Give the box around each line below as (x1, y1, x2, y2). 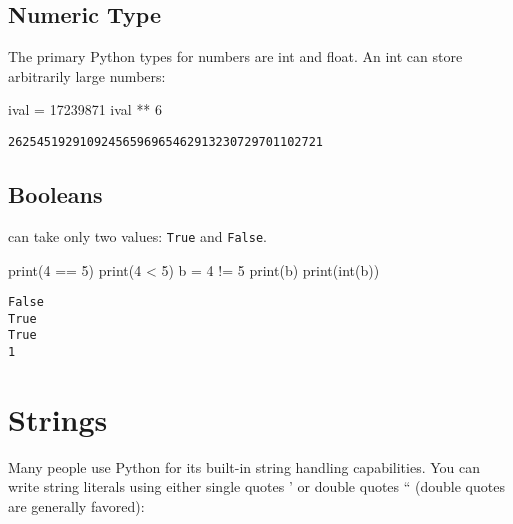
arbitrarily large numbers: (8, 65, 166, 86)
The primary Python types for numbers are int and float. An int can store (8, 46, 463, 67)
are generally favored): (8, 496, 145, 517)
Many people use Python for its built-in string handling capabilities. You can (8, 456, 480, 477)
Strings (8, 398, 108, 439)
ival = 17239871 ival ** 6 (8, 99, 163, 120)
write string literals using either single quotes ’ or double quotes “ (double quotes (8, 476, 505, 497)
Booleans (8, 179, 103, 210)
